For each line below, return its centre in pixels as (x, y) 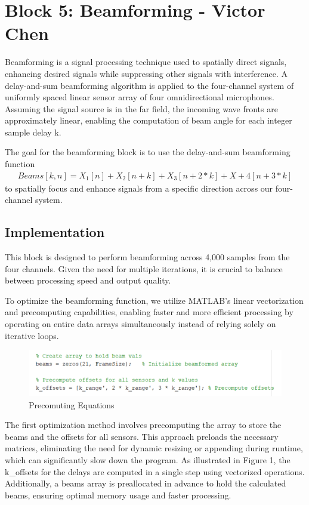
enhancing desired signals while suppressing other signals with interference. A (146, 73)
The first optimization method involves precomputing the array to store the (143, 425)
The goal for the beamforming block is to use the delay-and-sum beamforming (148, 152)
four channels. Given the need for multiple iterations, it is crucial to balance (144, 268)
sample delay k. (33, 132)
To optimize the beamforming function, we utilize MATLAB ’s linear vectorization (154, 300)
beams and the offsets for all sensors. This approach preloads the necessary (142, 436)
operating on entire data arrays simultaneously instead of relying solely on (140, 324)
